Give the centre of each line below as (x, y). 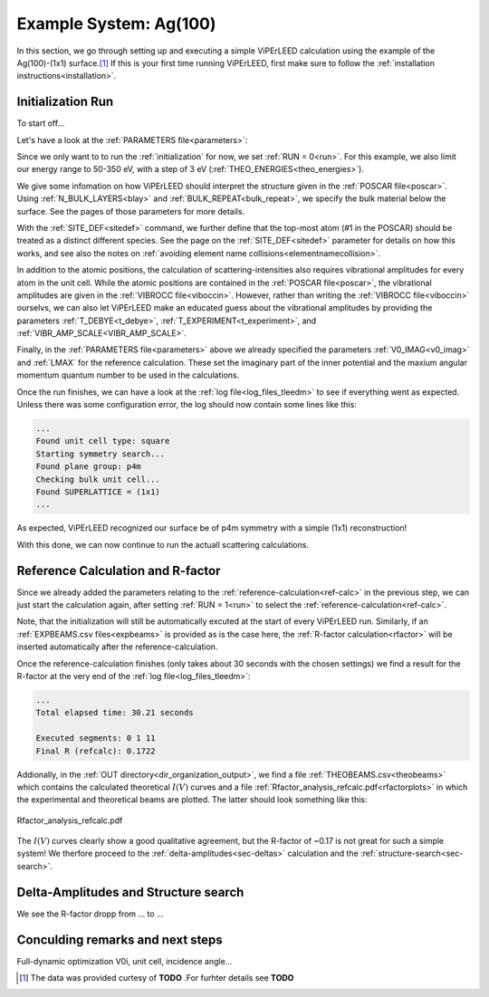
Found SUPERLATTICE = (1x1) (98, 492)
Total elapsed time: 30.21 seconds (115, 713)
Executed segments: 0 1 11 (96, 738)
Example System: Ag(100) (116, 24)
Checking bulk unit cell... (98, 479)
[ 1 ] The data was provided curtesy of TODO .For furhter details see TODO (157, 978)
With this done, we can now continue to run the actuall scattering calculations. (163, 544)
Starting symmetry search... (101, 454)
